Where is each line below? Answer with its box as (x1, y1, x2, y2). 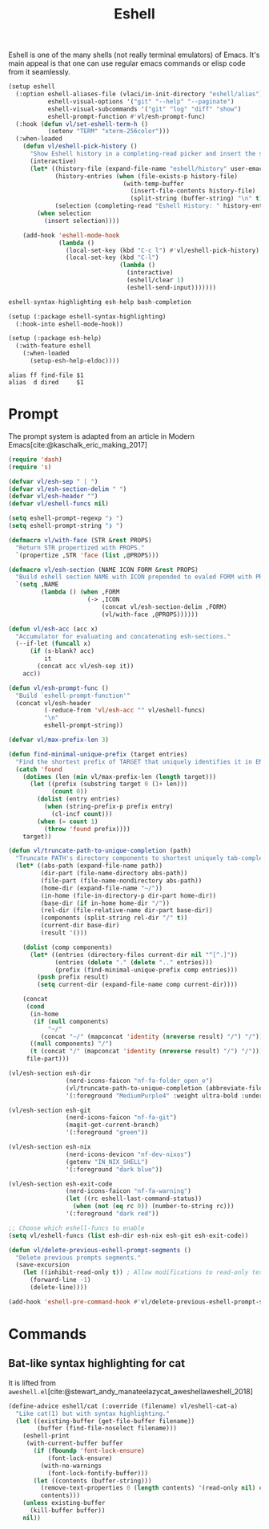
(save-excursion (15, 1261, 70, 1269)
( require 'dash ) (8, 455, 62, 464)
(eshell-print (22, 1432, 70, 1440)
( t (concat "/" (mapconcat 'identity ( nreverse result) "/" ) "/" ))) (29, 1048, 263, 1056)
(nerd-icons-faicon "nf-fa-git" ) (65, 1113, 178, 1121)
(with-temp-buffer (122, 180, 184, 188)
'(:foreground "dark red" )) (65, 1210, 159, 1218)
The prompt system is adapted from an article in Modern (8, 431, 195, 441)
